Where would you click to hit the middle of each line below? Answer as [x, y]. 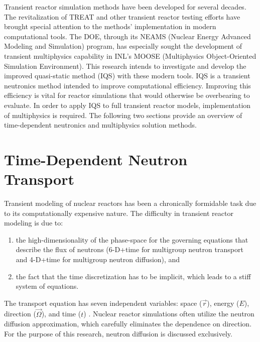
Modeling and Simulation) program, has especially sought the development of [123, 46]
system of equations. [47, 286]
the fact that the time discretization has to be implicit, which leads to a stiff [133, 276]
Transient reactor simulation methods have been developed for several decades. [125, 7]
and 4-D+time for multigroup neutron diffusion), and [98, 259]
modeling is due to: [34, 223]
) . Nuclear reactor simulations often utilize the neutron [169, 314]
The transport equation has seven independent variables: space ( [103, 303]
